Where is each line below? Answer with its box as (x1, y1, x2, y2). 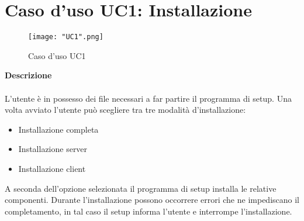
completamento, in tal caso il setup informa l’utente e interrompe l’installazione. (5, 205, 292, 217)
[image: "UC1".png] (28, 33, 103, 42)
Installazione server (18, 143, 88, 155)
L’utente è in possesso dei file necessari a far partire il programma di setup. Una (5, 92, 292, 104)
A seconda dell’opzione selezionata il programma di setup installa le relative (5, 182, 277, 194)
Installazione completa (18, 123, 99, 135)
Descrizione (5, 69, 52, 81)
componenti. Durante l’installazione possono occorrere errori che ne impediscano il (5, 194, 299, 206)
